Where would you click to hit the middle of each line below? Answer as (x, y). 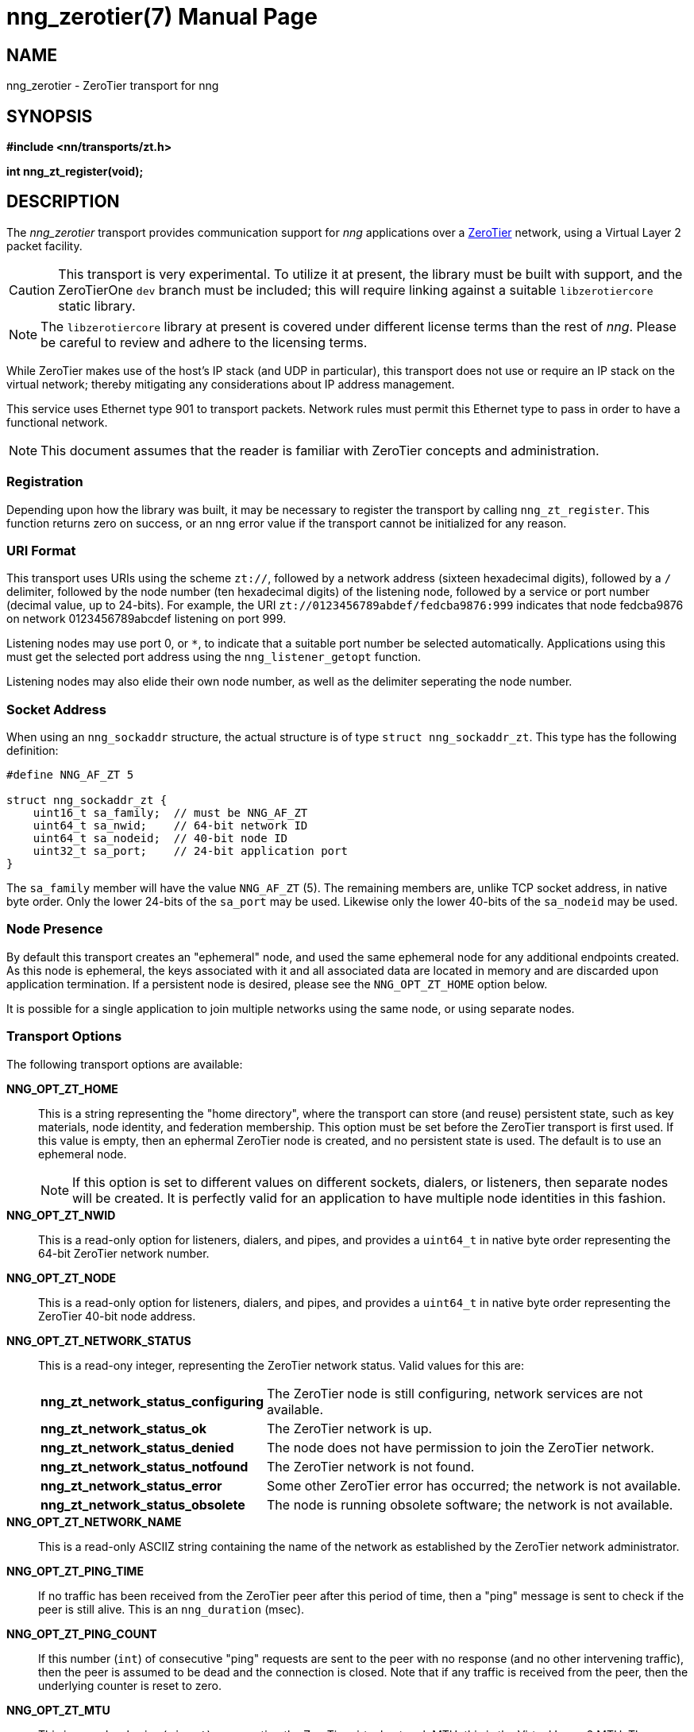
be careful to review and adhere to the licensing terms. (204, 342)
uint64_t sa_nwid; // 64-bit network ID (170, 826)
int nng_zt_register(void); (75, 172)
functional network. (57, 422)
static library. (97, 305)
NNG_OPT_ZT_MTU (58, 1710)
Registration (45, 482)
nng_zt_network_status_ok (124, 1428)
